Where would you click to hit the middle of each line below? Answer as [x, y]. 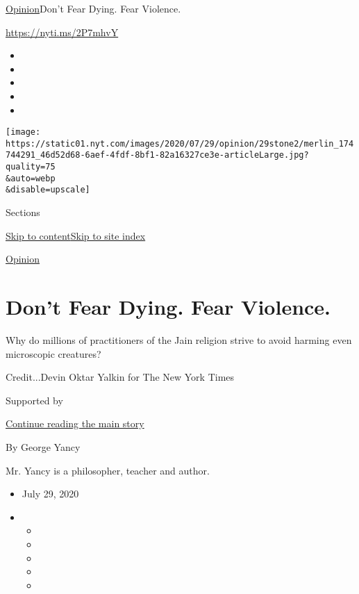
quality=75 [31, 167]
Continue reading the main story [75, 423]
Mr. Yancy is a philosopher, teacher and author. [108, 470]
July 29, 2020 [50, 494]
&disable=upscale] [48, 190]
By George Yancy [43, 446]
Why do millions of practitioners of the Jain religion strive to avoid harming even [179, 340]
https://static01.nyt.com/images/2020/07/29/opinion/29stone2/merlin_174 [180, 143]
